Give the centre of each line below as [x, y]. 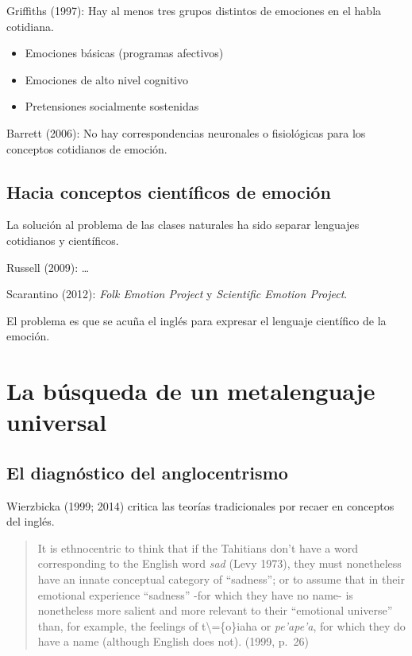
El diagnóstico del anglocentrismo [147, 472]
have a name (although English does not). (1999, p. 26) [173, 641]
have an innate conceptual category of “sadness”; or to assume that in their [221, 579]
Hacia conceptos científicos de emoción [169, 191]
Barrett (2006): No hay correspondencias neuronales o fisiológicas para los [186, 132]
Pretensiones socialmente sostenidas [112, 106]
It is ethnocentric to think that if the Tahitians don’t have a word [198, 547]
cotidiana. [30, 26]
